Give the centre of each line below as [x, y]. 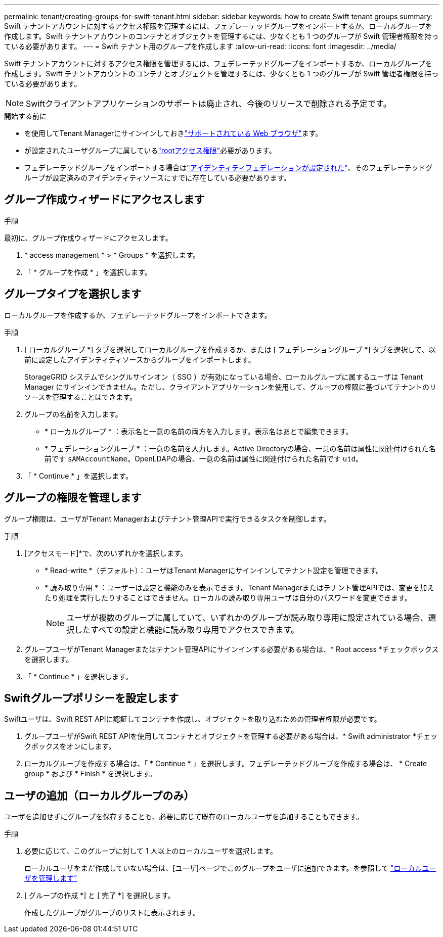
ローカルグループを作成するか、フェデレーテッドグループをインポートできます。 [138, 315]
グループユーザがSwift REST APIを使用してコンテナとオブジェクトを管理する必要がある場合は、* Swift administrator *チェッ [231, 736]
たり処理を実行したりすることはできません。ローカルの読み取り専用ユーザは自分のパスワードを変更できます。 [228, 597]
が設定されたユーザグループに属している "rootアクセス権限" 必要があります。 [150, 150]
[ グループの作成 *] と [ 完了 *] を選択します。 [100, 896]
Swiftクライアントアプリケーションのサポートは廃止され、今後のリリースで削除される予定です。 [209, 104]
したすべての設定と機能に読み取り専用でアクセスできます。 [187, 629]
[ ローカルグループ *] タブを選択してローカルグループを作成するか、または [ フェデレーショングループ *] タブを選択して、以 [230, 349]
